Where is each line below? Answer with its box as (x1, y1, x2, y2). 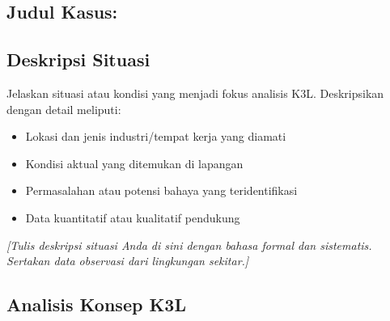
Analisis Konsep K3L (6, 292, 186, 317)
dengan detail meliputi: (6, 100, 121, 117)
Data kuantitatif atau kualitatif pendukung (25, 209, 240, 226)
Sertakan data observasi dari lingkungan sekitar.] (6, 252, 249, 269)
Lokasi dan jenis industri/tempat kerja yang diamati (25, 128, 286, 145)
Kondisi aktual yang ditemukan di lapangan (25, 154, 244, 171)
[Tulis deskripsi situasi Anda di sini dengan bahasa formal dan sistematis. (6, 236, 372, 253)
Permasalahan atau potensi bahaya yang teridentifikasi (25, 182, 298, 199)
